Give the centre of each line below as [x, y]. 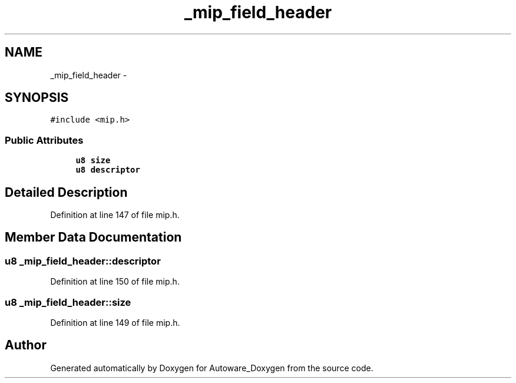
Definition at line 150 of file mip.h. [115, 282]
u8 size [93, 161]
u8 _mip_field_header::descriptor [83, 261]
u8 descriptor [108, 170]
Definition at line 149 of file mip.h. [115, 323]
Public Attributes [44, 140]
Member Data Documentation [93, 237]
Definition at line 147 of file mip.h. [115, 215]
